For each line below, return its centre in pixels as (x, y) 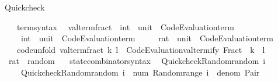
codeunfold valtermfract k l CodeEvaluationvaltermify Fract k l (141, 49)
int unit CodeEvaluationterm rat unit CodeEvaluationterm (147, 38)
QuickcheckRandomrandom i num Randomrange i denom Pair (140, 72)
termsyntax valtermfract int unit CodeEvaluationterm (125, 26)
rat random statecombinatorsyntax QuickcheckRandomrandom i (137, 61)
